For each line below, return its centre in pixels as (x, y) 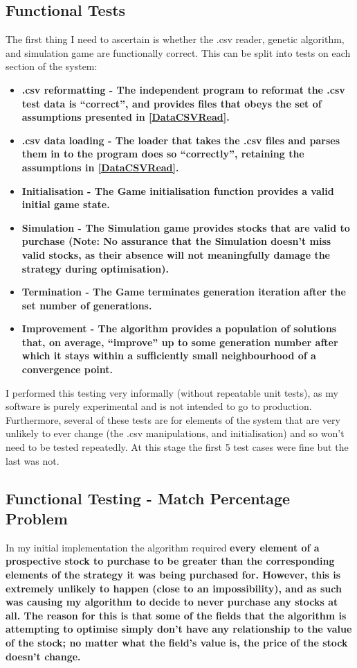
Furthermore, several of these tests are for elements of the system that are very (173, 419)
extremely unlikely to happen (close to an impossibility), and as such (174, 588)
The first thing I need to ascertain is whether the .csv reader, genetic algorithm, (175, 39)
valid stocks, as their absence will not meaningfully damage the (176, 254)
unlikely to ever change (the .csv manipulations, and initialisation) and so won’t (175, 433)
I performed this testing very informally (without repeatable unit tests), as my (172, 392)
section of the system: (52, 66)
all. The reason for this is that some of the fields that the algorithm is (176, 615)
